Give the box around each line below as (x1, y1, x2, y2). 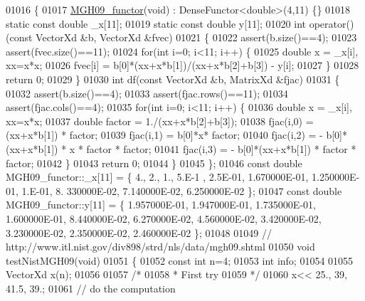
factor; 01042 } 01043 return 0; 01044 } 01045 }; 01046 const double (6, 155, 302, 170)
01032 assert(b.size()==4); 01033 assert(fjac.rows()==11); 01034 (6, 85, 288, 100)
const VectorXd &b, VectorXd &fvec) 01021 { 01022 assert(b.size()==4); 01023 (9, 30, 357, 45)
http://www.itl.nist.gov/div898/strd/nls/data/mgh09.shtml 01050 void (6, 239, 315, 254)
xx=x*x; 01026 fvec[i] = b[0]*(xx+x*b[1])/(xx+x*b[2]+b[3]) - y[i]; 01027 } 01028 (6, 58, 359, 73)
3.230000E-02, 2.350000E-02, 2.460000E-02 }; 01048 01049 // (6, 225, 272, 240)
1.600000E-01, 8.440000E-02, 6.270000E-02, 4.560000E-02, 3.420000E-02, (6, 211, 322, 226)
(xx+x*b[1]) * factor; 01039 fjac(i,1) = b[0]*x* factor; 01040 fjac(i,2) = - (6, 127, 323, 142)
